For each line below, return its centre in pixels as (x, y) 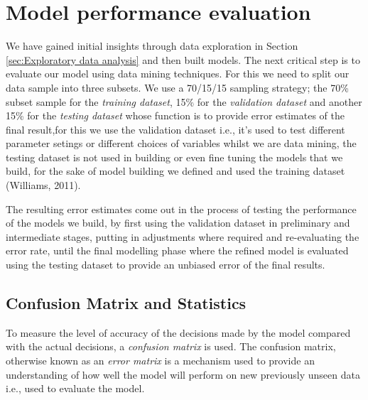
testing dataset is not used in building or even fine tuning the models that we (174, 157)
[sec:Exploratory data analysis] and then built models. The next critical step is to (183, 59)
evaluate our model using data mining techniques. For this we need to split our (178, 74)
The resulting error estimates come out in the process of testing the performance (181, 209)
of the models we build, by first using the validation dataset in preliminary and (178, 223)
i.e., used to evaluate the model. (75, 388)
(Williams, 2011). (43, 185)
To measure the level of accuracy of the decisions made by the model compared (178, 332)
